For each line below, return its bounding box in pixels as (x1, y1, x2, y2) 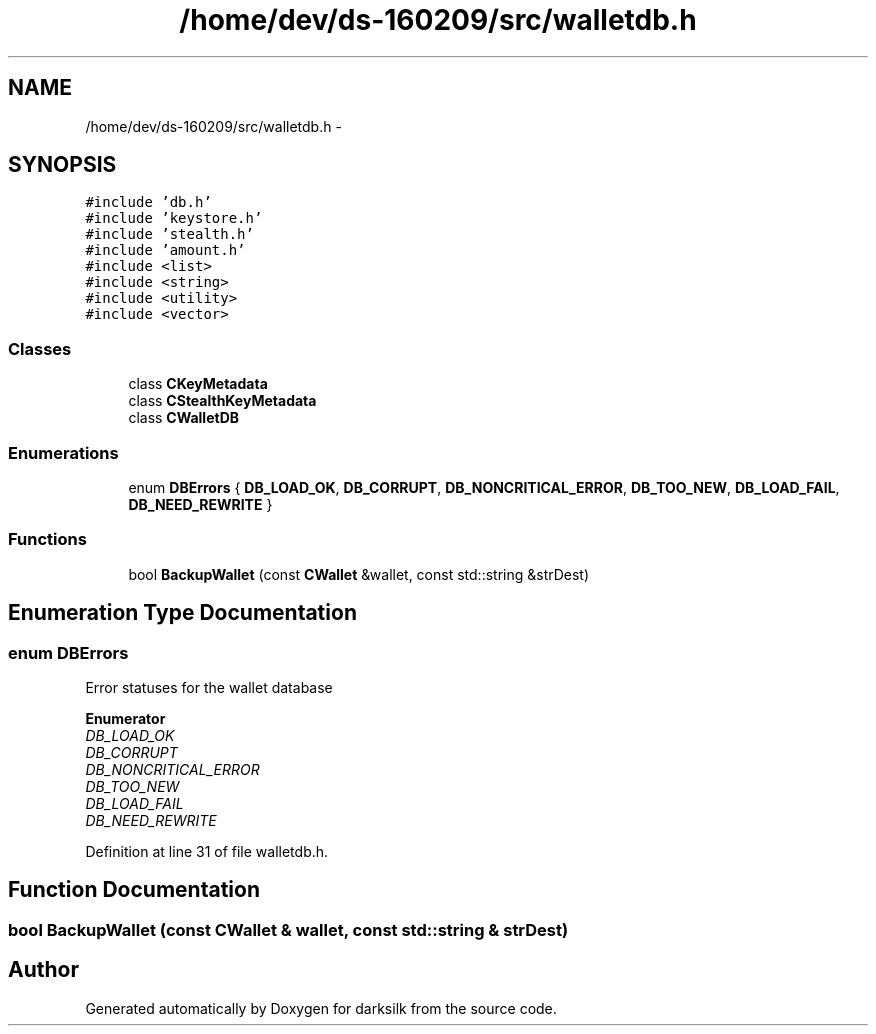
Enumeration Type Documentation (8, 600, 357, 626)
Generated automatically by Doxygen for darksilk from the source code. (85, 999, 557, 1017)
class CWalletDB (128, 409, 240, 427)
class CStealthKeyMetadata (128, 392, 317, 410)
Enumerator (85, 709, 166, 727)
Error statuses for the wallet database (85, 678, 333, 696)
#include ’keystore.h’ (85, 210, 263, 227)
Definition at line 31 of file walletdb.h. (85, 842, 329, 860)
